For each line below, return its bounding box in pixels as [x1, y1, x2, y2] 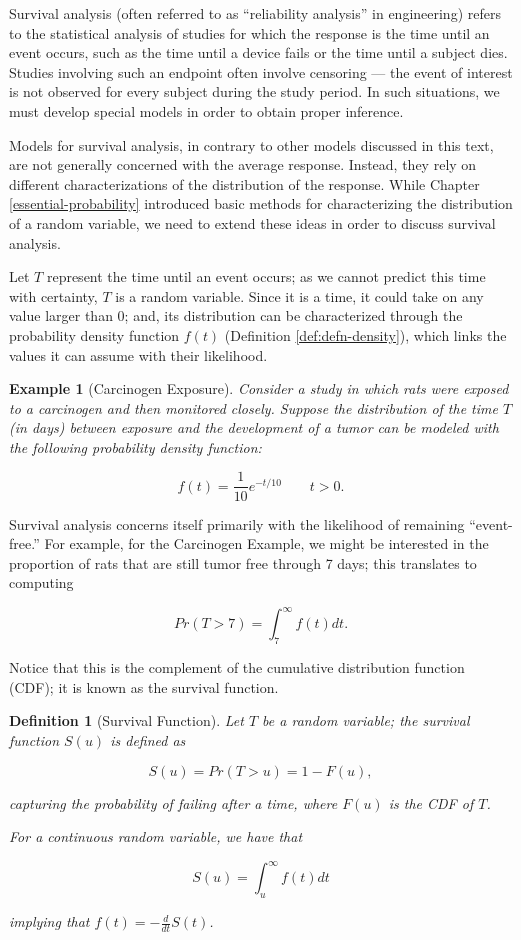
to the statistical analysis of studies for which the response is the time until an [9, 22, 490, 43]
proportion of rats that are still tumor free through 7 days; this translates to [9, 552, 477, 573]
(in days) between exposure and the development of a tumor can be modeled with [9, 417, 499, 438]
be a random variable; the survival [262, 710, 470, 731]
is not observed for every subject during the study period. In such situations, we [9, 81, 500, 102]
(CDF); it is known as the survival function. [9, 676, 279, 697]
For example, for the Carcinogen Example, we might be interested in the [44, 533, 489, 554]
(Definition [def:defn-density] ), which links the [224, 324, 507, 345]
